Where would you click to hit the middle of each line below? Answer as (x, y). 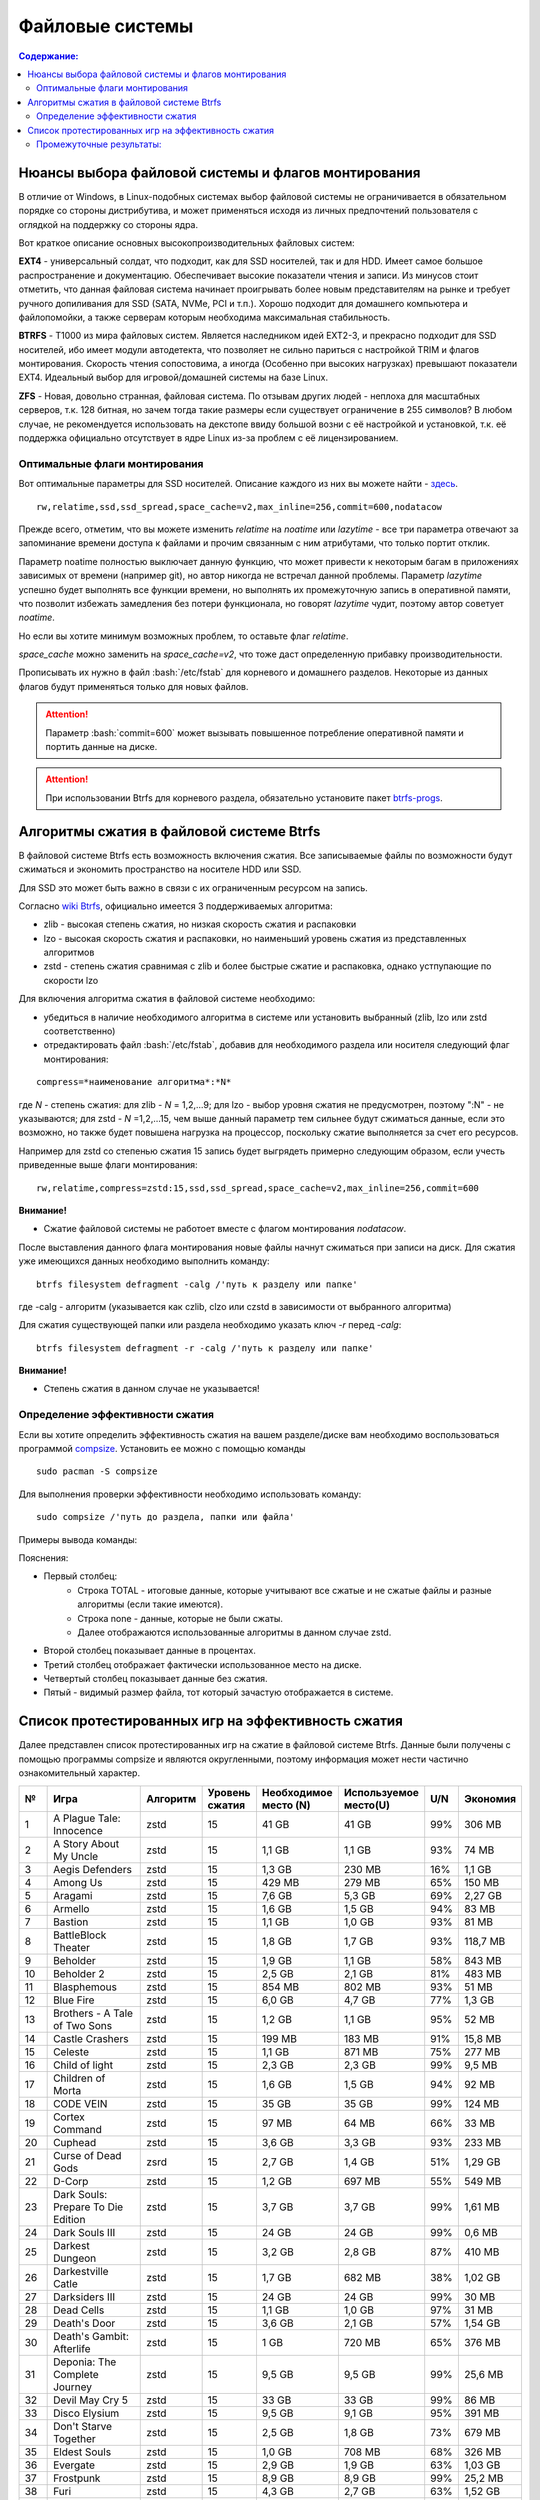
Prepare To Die (88, 2207)
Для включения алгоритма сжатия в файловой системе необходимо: (167, 999)
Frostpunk (77, 2478)
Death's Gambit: (91, 2336)
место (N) (286, 1805)
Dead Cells (79, 2310)
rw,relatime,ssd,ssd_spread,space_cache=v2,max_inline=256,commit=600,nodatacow (239, 506)
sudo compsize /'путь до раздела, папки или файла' (165, 1517)
